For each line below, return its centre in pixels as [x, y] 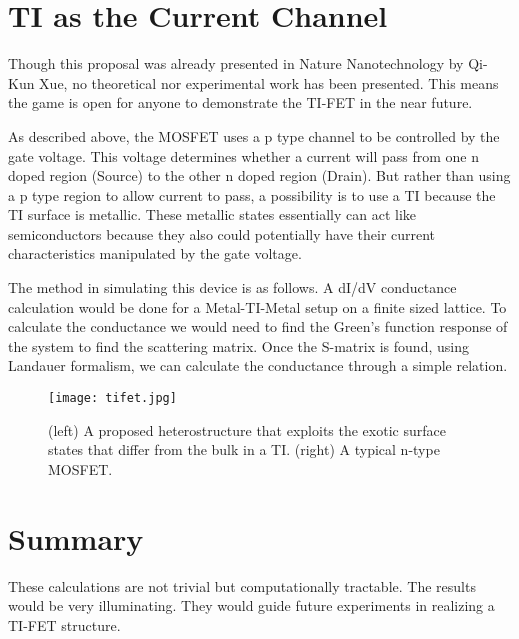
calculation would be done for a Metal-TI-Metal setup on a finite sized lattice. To [257, 306]
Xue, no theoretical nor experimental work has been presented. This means [269, 82]
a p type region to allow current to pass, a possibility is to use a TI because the [252, 194]
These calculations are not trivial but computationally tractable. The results [242, 585]
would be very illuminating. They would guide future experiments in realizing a [251, 605]
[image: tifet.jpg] [112, 398]
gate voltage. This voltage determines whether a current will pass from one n [244, 155]
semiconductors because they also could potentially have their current [222, 233]
